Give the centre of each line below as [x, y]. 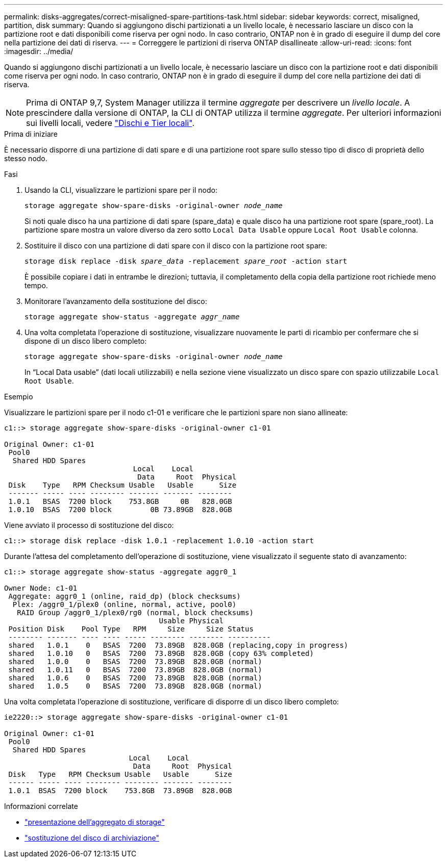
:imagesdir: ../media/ [39, 51]
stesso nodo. [26, 158]
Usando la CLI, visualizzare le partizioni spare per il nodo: [121, 190]
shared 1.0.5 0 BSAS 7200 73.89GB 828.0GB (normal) [135, 686]
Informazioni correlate [41, 806]
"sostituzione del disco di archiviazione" [92, 838]
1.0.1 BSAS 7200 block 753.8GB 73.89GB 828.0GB [120, 791]
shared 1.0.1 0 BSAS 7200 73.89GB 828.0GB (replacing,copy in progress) [178, 645]
